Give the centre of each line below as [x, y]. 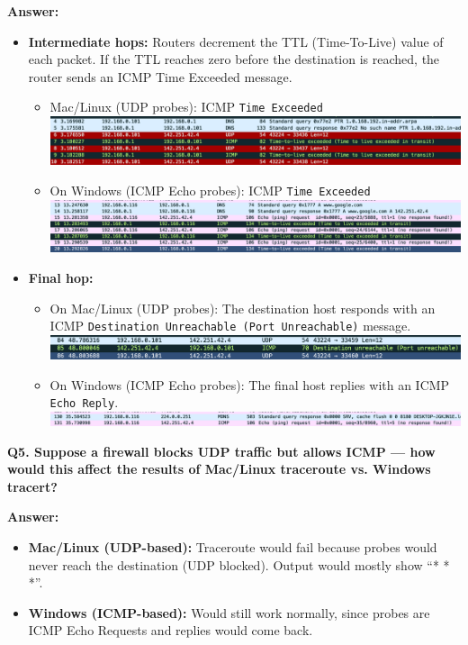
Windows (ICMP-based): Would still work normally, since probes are [229, 612]
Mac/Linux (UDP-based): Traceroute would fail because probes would [233, 546]
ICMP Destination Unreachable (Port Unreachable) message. [230, 326]
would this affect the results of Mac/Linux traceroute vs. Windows [219, 469]
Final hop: [61, 278]
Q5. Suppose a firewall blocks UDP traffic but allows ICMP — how [221, 451]
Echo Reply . [84, 402]
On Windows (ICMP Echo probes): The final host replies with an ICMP [250, 384]
